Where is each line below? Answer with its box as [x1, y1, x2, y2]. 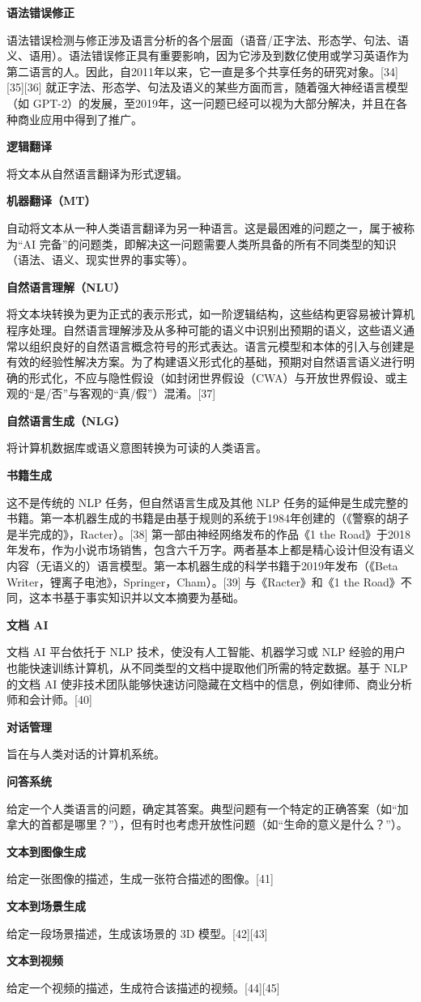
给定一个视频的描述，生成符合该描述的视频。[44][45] [6, 979, 280, 996]
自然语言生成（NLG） [6, 411, 125, 429]
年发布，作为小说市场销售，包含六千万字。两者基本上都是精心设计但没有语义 [6, 541, 415, 558]
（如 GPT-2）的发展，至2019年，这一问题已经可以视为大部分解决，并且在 [6, 94, 396, 111]
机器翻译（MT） [6, 192, 96, 209]
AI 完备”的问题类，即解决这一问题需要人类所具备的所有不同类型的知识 [23, 235, 397, 252]
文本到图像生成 [6, 842, 86, 859]
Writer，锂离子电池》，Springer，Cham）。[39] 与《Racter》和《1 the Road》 [6, 573, 401, 590]
